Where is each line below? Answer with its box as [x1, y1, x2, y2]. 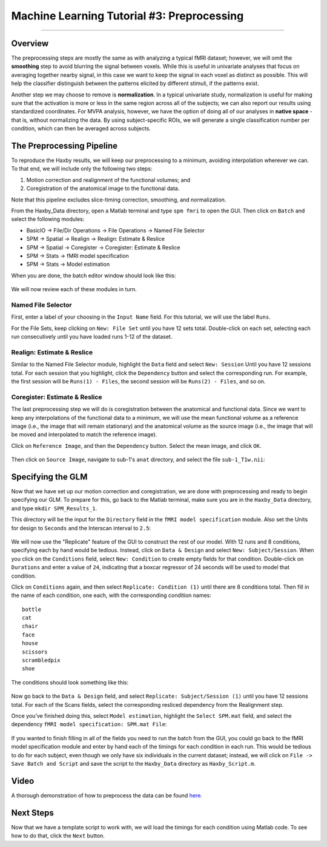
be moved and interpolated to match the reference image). [11, 431, 157, 438]
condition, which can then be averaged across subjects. [11, 125, 151, 132]
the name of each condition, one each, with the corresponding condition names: [11, 592, 212, 599]
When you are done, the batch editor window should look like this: [11, 272, 176, 279]
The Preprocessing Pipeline [11, 141, 118, 151]
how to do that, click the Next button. [11, 832, 105, 840]
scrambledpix [22, 657, 61, 664]
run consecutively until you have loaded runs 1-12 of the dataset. [11, 333, 173, 340]
